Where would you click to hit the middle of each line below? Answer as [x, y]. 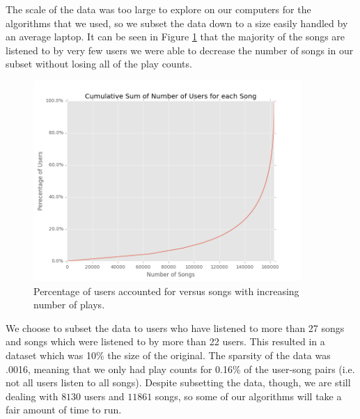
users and [104, 396]
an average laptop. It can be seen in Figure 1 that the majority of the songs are [175, 37]
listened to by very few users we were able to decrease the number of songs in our [180, 50]
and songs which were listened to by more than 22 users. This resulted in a [165, 341]
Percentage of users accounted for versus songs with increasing [166, 291]
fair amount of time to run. [64, 410]
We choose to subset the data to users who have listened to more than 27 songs [175, 327]
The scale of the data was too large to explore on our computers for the [158, 9]
